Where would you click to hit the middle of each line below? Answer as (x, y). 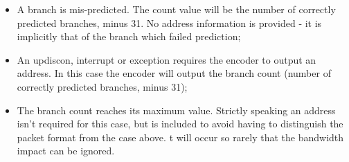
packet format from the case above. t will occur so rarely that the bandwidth (180, 137)
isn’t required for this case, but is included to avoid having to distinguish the (180, 124)
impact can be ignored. (66, 151)
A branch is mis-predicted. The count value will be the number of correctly (176, 9)
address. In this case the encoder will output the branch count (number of (174, 73)
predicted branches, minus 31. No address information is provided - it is (169, 22)
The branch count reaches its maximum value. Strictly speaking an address (176, 110)
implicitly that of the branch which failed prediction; (129, 36)
